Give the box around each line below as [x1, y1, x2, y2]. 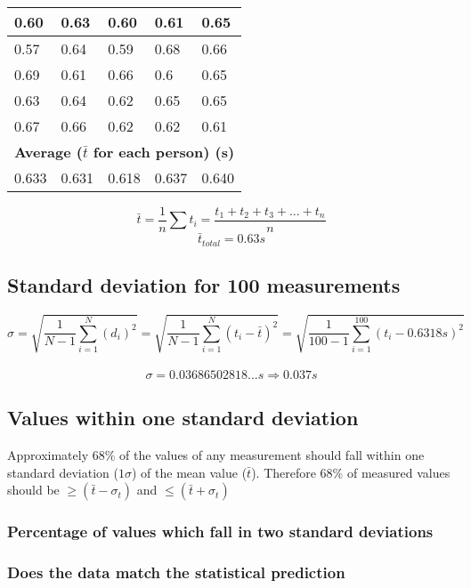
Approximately [7, 446, 89, 464]
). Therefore [251, 463, 316, 481]
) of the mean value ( [131, 463, 248, 481]
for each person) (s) [93, 141, 235, 162]
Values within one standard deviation [7, 404, 359, 431]
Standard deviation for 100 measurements [7, 271, 401, 299]
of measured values [346, 463, 451, 481]
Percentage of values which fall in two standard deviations [7, 520, 434, 543]
